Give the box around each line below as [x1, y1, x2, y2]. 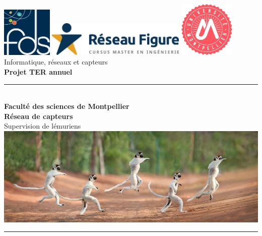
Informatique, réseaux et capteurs [4, 56, 108, 67]
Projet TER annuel [4, 66, 73, 77]
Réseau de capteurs [4, 110, 73, 121]
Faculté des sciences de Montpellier [4, 101, 129, 111]
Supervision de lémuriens [4, 121, 81, 131]
